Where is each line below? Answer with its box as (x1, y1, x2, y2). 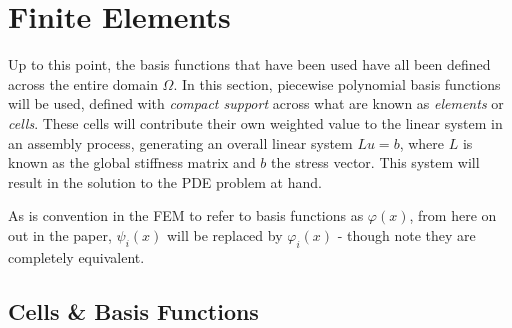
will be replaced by (167, 224, 283, 245)
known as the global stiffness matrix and (8, 152, 256, 173)
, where (399, 132, 445, 153)
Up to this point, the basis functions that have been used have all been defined (8, 54, 491, 75)
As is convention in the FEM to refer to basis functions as (8, 205, 364, 226)
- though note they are (337, 224, 476, 245)
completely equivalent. (8, 246, 145, 267)
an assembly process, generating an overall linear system (8, 132, 353, 153)
